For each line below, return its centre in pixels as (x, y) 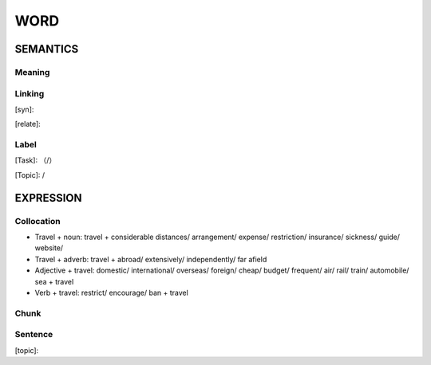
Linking (30, 93)
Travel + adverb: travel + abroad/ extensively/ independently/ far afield (151, 259)
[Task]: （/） (36, 160)
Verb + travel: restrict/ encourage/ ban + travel (112, 292)
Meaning (32, 72)
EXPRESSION (48, 198)
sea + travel (54, 281)
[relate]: (28, 124)
